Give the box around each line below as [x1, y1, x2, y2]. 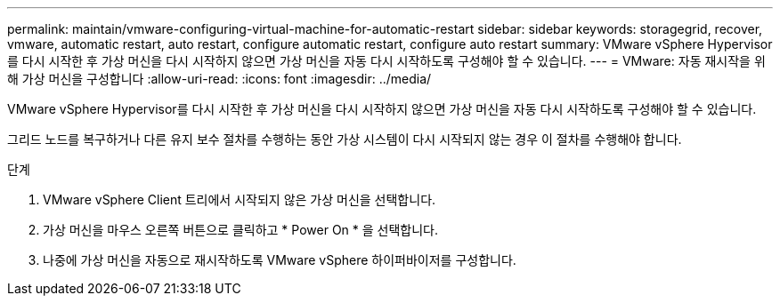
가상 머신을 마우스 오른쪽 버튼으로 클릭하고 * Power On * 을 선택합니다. [43, 222, 438, 237]
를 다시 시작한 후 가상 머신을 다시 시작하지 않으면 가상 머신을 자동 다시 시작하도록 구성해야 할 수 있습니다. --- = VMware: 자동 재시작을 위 [7, 53, 766, 68]
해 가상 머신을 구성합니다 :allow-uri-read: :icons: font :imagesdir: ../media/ [7, 71, 432, 86]
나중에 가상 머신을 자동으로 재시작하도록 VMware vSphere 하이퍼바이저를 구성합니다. [43, 252, 516, 267]
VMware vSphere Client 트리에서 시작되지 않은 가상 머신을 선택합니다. [43, 192, 436, 207]
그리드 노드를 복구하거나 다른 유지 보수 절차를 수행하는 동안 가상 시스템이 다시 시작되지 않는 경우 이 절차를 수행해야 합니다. [7, 132, 682, 147]
